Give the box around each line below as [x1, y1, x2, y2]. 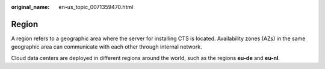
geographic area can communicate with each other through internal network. [11, 43, 202, 50]
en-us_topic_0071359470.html [58, 4, 134, 10]
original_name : [11, 4, 50, 10]
